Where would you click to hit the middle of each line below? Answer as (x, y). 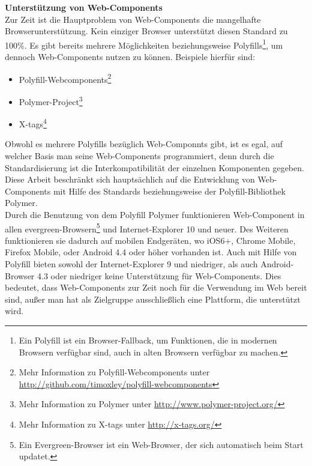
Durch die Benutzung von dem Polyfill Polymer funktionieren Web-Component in (155, 214)
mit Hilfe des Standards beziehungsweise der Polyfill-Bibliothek (169, 191)
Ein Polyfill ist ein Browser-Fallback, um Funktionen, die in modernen (148, 340)
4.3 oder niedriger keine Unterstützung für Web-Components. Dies (159, 275)
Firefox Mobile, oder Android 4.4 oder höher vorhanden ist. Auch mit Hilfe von (151, 252)
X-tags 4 (33, 123)
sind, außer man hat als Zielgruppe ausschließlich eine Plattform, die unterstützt (153, 299)
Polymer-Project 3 (51, 100)
